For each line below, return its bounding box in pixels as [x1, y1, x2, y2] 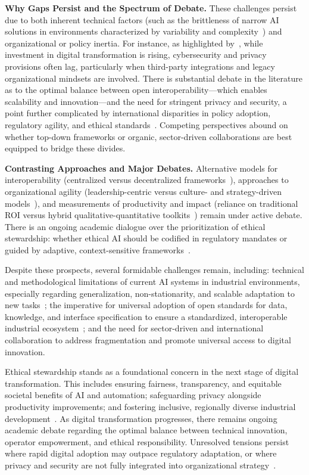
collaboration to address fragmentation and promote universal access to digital [5, 334, 291, 346]
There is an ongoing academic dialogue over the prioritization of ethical [5, 220, 266, 232]
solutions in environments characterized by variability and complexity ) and [5, 25, 282, 38]
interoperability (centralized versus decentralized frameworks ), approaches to [5, 173, 289, 186]
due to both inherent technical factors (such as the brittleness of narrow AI [5, 13, 279, 26]
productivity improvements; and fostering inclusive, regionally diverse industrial [5, 401, 296, 412]
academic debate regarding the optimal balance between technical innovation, [5, 424, 288, 436]
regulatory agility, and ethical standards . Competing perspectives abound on [5, 118, 288, 131]
